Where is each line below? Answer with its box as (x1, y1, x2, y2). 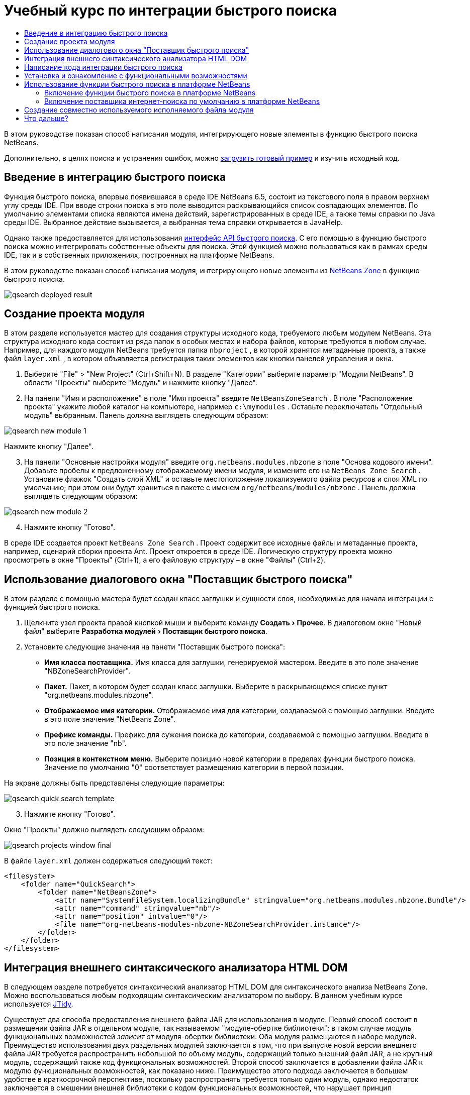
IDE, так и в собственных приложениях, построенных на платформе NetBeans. (4, 250, 274, 259)
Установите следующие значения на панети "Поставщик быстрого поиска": (24, 642, 286, 651)
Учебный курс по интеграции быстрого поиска (4, 2, 337, 19)
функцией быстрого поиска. (4, 603, 100, 612)
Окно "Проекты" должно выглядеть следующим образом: (4, 825, 204, 834)
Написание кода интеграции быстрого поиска (24, 62, 183, 71)
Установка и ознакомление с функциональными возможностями (24, 71, 247, 80)
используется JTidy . (4, 1000, 73, 1009)
